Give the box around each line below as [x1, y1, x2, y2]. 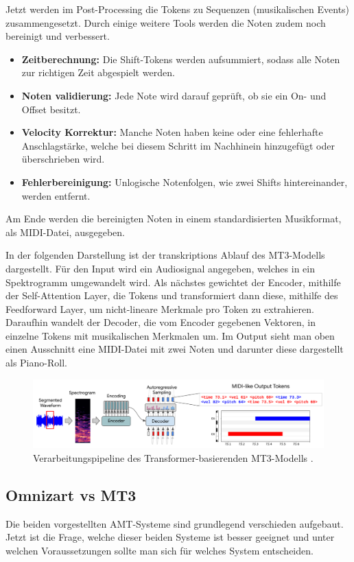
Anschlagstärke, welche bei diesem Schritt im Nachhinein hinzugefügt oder [21, 138, 335, 152]
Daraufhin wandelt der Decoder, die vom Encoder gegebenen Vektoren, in [5, 315, 316, 329]
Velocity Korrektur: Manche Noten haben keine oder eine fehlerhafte [21, 125, 323, 139]
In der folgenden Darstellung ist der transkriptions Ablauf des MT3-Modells [5, 248, 325, 262]
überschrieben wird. [21, 152, 105, 166]
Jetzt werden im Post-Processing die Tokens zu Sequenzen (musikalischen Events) [5, 2, 350, 16]
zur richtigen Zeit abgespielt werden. [21, 65, 175, 80]
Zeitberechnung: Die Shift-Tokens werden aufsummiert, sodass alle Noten [21, 51, 340, 66]
